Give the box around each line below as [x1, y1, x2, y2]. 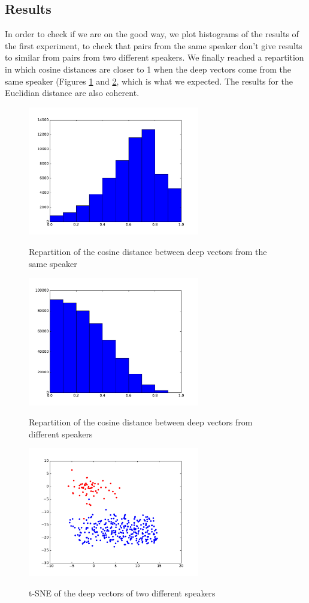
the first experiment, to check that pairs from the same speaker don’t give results [5, 39, 302, 52]
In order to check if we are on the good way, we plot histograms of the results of [5, 28, 299, 40]
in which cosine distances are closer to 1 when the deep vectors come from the [5, 62, 292, 75]
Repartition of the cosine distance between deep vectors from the [29, 245, 267, 257]
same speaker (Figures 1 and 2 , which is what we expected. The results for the [5, 74, 293, 87]
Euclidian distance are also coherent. [5, 86, 140, 99]
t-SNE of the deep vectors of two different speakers [29, 586, 216, 599]
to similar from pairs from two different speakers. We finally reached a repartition [5, 51, 304, 64]
